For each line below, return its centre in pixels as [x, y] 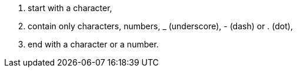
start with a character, [70, 8]
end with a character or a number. [93, 44]
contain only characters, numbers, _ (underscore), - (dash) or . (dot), [160, 26]
